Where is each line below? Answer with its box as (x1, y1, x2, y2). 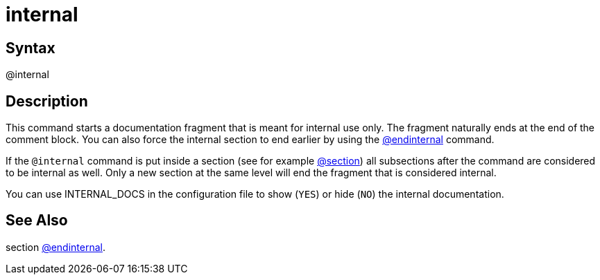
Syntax (6, 39, 55, 57)
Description (6, 92, 88, 110)
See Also (6, 212, 68, 230)
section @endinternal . (6, 241, 105, 253)
